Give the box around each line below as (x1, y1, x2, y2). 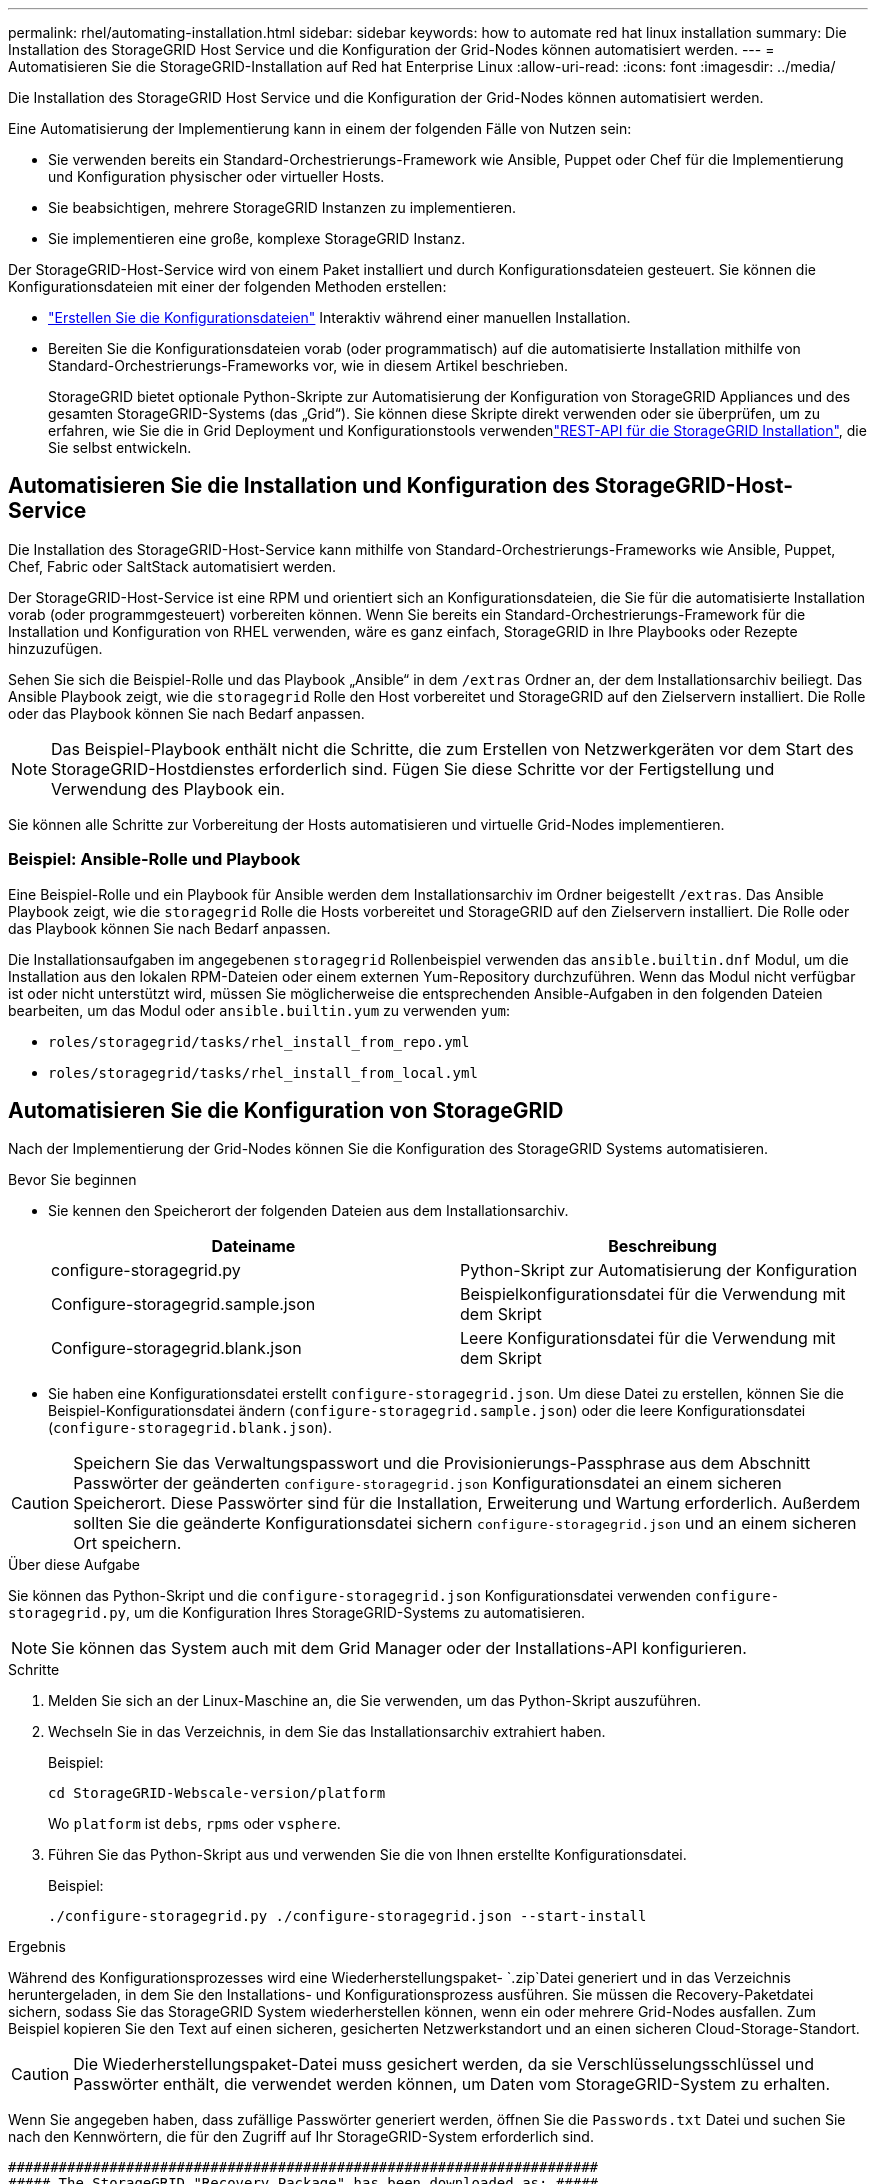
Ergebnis (8, 1938, 66, 1956)
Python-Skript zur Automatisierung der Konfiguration (460, 1260, 858, 1281)
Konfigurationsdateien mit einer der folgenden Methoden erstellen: (8, 278, 447, 295)
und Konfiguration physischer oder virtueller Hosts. (48, 168, 385, 185)
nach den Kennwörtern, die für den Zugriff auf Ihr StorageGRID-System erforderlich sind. (8, 2128, 594, 2146)
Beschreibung (608, 1236, 717, 1257)
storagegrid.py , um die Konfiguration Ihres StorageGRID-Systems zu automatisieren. (8, 1604, 586, 1622)
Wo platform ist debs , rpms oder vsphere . (48, 1815, 341, 1833)
